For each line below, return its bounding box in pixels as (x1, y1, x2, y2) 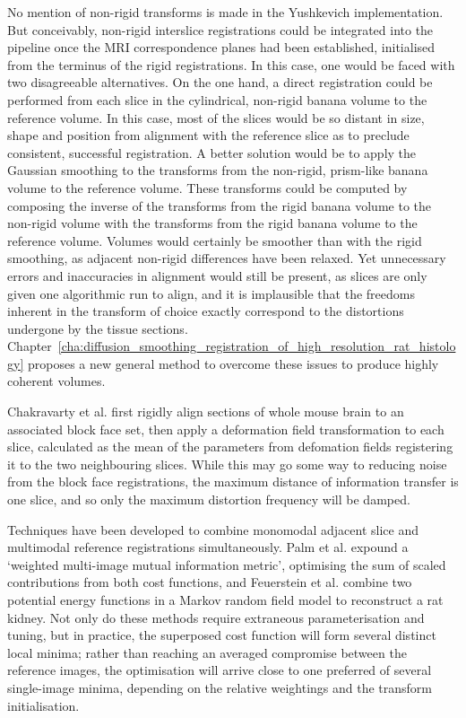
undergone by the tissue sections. (7, 319, 188, 337)
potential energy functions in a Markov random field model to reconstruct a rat (7, 591, 444, 609)
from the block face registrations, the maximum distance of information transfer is (7, 472, 459, 491)
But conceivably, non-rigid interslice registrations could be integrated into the (7, 20, 434, 39)
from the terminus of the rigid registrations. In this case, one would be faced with (7, 55, 455, 74)
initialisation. (7, 696, 80, 714)
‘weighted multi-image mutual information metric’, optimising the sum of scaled (7, 555, 446, 574)
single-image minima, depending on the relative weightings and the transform (7, 678, 433, 696)
